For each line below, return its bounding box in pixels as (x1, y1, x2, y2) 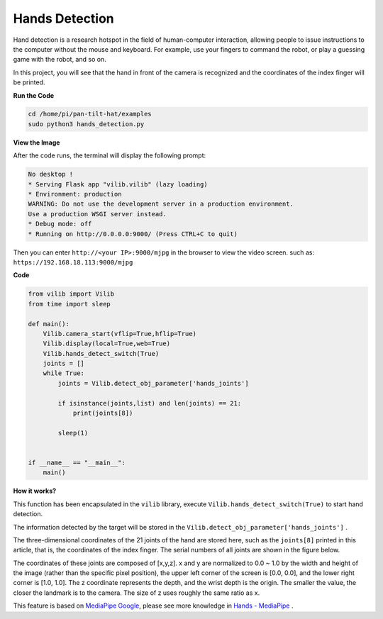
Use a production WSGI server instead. (28, 210, 167, 218)
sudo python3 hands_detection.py (28, 120, 145, 128)
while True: (43, 369, 85, 377)
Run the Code (13, 91, 55, 99)
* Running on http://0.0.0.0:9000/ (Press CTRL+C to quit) (28, 230, 238, 238)
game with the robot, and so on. (13, 55, 106, 64)
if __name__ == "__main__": (28, 458, 126, 467)
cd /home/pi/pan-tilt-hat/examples (28, 110, 152, 118)
